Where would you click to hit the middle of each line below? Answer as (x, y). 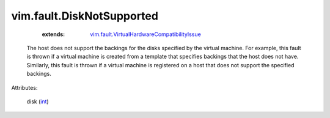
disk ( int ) (38, 101)
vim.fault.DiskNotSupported (85, 16)
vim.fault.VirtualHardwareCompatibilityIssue (145, 34)
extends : (53, 34)
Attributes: (24, 87)
